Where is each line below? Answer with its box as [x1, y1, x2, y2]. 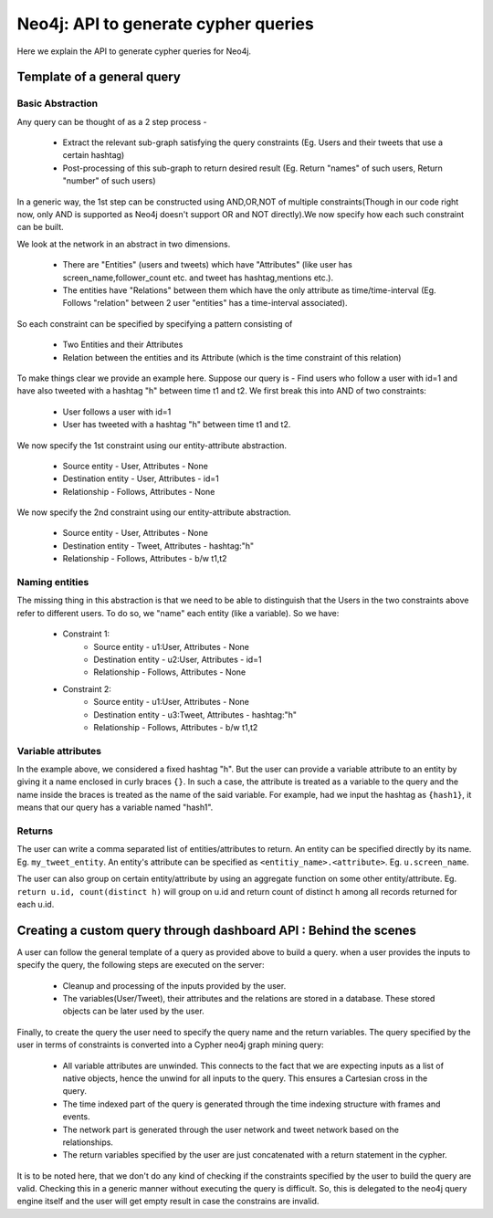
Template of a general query [16, 69, 182, 85]
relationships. [62, 1137, 114, 1148]
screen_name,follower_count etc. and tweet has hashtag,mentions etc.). [62, 272, 333, 283]
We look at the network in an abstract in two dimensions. [16, 238, 231, 249]
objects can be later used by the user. [62, 1005, 205, 1017]
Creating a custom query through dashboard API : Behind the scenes [16, 922, 417, 938]
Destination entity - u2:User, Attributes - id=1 [93, 654, 262, 665]
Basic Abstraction [16, 97, 99, 110]
